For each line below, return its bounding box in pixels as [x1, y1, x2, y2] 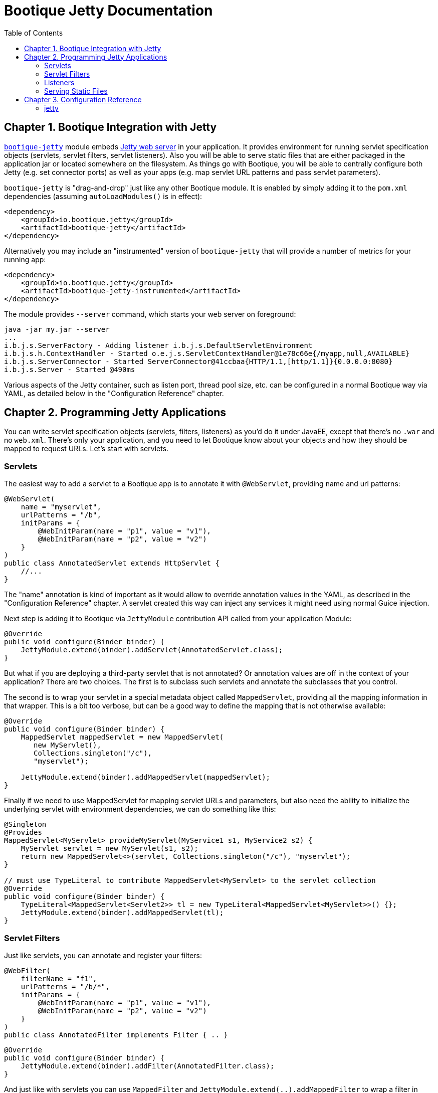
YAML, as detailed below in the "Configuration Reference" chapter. [4, 389, 224, 398]
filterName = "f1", [21, 974, 97, 983]
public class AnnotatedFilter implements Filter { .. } [4, 1030, 228, 1039]
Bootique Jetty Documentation [4, 2, 213, 19]
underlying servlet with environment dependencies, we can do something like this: [4, 805, 276, 814]
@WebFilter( [4, 966, 51, 975]
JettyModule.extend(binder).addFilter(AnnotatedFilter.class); [21, 1061, 275, 1070]
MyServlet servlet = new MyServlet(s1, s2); [21, 844, 198, 853]
